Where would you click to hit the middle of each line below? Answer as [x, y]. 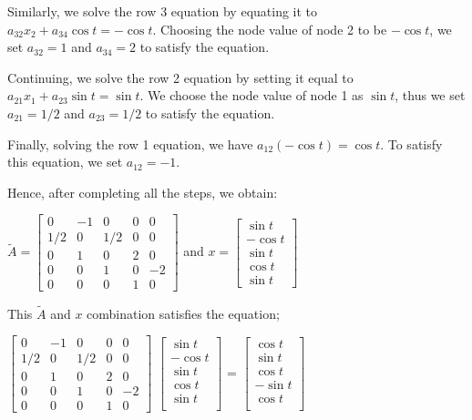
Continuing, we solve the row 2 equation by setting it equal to [180, 77]
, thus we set [430, 95]
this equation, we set [65, 162]
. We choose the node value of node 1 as [251, 95]
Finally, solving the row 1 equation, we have [130, 143]
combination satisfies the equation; [183, 313]
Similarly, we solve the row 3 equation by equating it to [163, 11]
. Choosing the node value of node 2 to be [270, 29]
